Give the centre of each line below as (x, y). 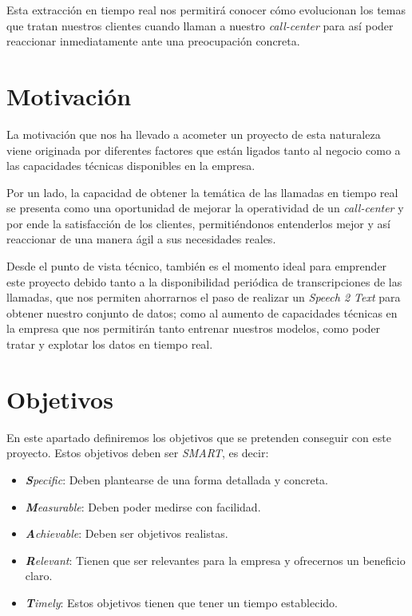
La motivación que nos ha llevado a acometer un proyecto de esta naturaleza (194, 134)
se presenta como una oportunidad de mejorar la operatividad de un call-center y (205, 208)
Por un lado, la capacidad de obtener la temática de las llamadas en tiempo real (202, 192)
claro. (39, 576)
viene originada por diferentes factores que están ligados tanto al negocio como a (204, 150)
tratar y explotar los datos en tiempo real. (110, 344)
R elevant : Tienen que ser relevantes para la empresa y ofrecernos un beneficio (215, 560)
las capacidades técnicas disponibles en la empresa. (131, 166)
